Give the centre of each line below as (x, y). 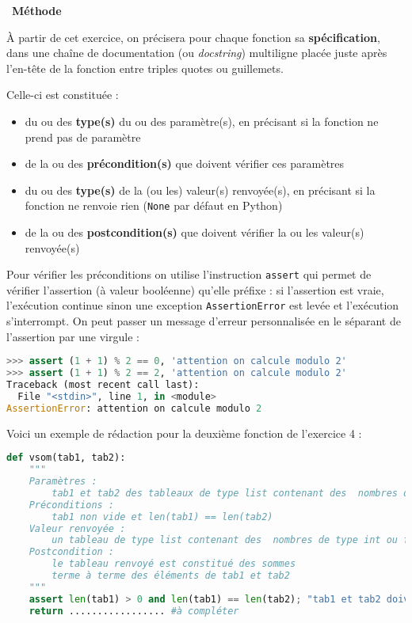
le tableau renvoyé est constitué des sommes (174, 564)
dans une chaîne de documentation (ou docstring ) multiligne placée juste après (197, 53)
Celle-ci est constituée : (63, 95)
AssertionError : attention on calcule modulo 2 (134, 408)
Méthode (37, 10)
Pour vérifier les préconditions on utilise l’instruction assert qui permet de (189, 274)
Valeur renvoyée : (77, 528)
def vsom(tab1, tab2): (66, 458)
